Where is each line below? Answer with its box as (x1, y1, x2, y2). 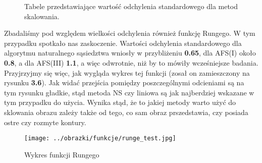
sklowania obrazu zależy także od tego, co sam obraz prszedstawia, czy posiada (4, 106, 248, 117)
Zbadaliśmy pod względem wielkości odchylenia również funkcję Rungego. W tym (4, 28, 255, 38)
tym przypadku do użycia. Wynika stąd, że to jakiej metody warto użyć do (4, 97, 236, 107)
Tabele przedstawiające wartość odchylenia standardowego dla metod (24, 1, 238, 11)
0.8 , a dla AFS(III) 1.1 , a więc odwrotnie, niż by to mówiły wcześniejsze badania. (4, 57, 258, 68)
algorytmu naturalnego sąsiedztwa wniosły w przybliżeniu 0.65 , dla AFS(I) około (4, 47, 256, 58)
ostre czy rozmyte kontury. (4, 117, 86, 127)
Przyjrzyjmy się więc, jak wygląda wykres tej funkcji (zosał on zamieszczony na (4, 67, 250, 78)
